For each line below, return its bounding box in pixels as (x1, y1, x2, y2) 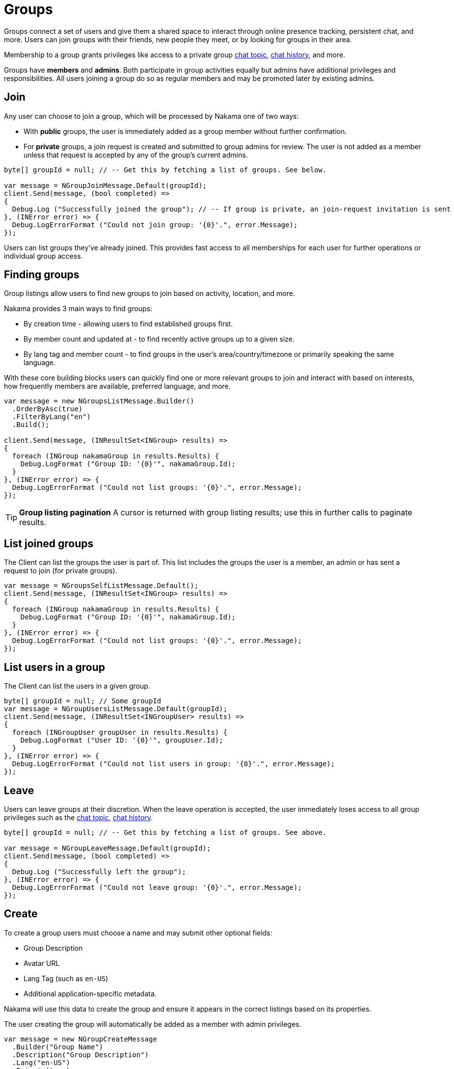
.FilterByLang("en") (12, 413, 91, 421)
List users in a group (4, 661, 106, 673)
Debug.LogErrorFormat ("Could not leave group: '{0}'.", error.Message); (12, 883, 302, 891)
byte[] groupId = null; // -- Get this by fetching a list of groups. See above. (4, 828, 327, 836)
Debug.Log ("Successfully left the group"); (12, 867, 186, 876)
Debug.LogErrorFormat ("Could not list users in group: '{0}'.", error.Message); (12, 760, 335, 768)
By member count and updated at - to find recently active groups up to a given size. (24, 335, 294, 344)
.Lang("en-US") (12, 1058, 70, 1067)
